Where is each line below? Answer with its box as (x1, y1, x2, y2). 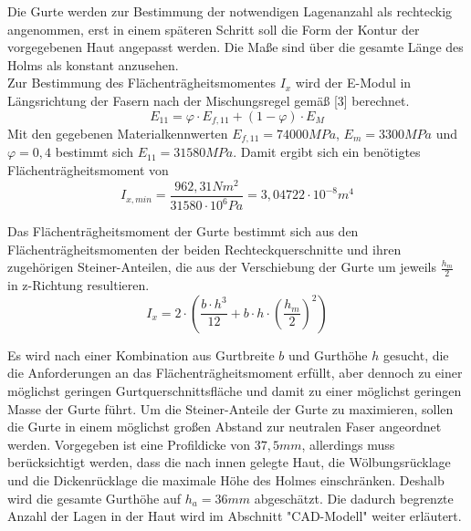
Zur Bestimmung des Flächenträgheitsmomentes (7, 73, 276, 92)
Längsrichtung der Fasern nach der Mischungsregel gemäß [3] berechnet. (7, 90, 410, 109)
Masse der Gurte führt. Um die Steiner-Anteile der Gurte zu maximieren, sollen (7, 399, 454, 418)
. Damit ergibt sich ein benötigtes (233, 142, 421, 161)
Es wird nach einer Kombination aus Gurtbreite (7, 345, 275, 364)
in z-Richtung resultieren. (7, 276, 150, 295)
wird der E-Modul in (295, 73, 412, 92)
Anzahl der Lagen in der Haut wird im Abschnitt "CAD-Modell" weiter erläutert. (7, 506, 462, 526)
